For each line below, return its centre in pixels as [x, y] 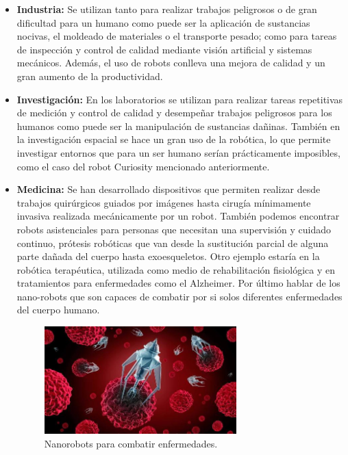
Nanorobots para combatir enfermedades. [131, 444]
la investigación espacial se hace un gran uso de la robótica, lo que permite [174, 139]
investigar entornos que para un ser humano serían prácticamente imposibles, [178, 152]
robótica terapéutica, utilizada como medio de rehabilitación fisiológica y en [176, 269]
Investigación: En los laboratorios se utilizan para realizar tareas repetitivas [180, 99]
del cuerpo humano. [58, 310]
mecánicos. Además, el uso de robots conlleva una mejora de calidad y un [171, 63]
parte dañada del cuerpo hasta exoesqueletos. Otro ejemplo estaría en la [168, 256]
